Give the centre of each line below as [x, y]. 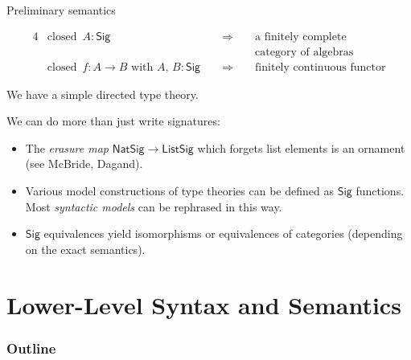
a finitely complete [301, 37]
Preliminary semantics [61, 10]
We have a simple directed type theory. [103, 94]
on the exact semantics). [85, 249]
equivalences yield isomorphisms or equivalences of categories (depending [223, 233]
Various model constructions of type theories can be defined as [179, 191]
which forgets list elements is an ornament [301, 147]
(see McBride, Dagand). [84, 164]
